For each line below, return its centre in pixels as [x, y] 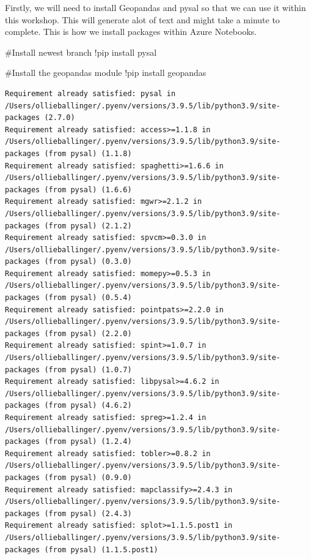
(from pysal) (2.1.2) [88, 226]
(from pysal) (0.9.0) [88, 477]
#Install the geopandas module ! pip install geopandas [106, 73]
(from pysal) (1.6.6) [88, 189]
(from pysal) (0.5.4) [88, 298]
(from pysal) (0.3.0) [88, 262]
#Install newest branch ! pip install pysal [81, 52]
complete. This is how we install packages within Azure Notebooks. [131, 32]
